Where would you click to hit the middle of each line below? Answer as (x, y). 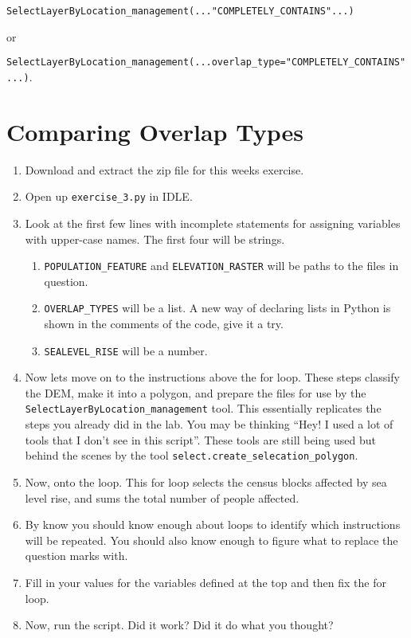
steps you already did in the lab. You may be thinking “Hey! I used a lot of (209, 424)
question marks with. (76, 556)
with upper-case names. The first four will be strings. (155, 239)
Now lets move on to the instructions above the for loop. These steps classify (212, 377)
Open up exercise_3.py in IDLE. (109, 196)
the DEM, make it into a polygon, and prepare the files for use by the (196, 392)
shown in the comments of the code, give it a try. (164, 324)
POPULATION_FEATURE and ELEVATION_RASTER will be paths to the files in (221, 266)
